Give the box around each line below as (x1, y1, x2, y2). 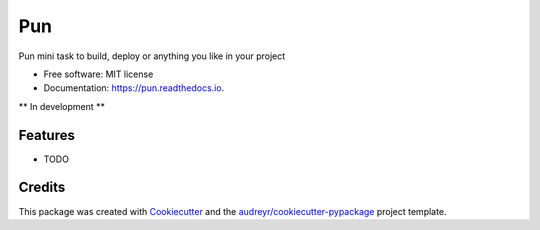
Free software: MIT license (43, 68, 154, 80)
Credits (18, 179, 66, 196)
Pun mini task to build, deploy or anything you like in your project (18, 50, 286, 62)
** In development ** (18, 100, 105, 112)
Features (18, 126, 75, 144)
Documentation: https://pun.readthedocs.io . (43, 82, 225, 94)
